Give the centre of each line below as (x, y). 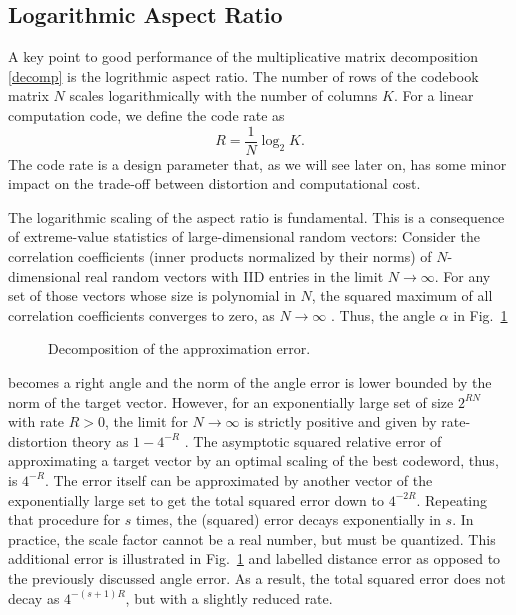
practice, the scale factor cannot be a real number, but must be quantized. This (252, 538)
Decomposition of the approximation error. (179, 348)
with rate (36, 421)
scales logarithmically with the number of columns (223, 95)
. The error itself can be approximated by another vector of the (238, 479)
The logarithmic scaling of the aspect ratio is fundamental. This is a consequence (256, 216)
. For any (462, 275)
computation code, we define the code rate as (146, 114)
